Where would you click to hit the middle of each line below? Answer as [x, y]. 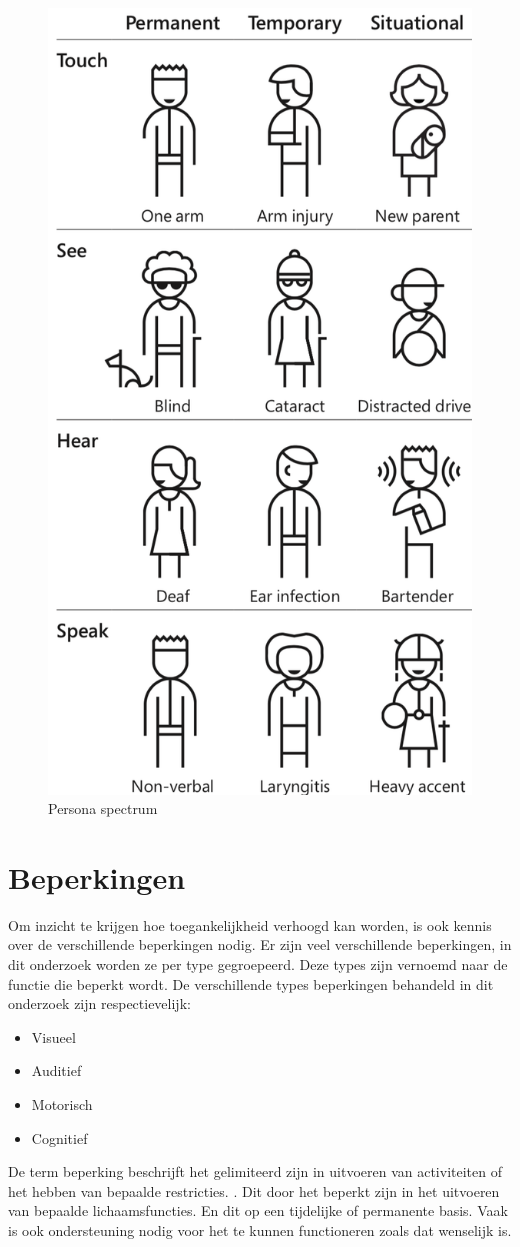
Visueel [53, 1036]
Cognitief [59, 1137]
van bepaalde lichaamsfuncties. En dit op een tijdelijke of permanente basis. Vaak [258, 1210]
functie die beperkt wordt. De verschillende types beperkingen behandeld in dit [251, 983]
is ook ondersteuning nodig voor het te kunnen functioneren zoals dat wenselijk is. [260, 1229]
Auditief [56, 1070]
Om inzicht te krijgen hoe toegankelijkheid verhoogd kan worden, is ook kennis [250, 924]
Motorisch [62, 1104]
